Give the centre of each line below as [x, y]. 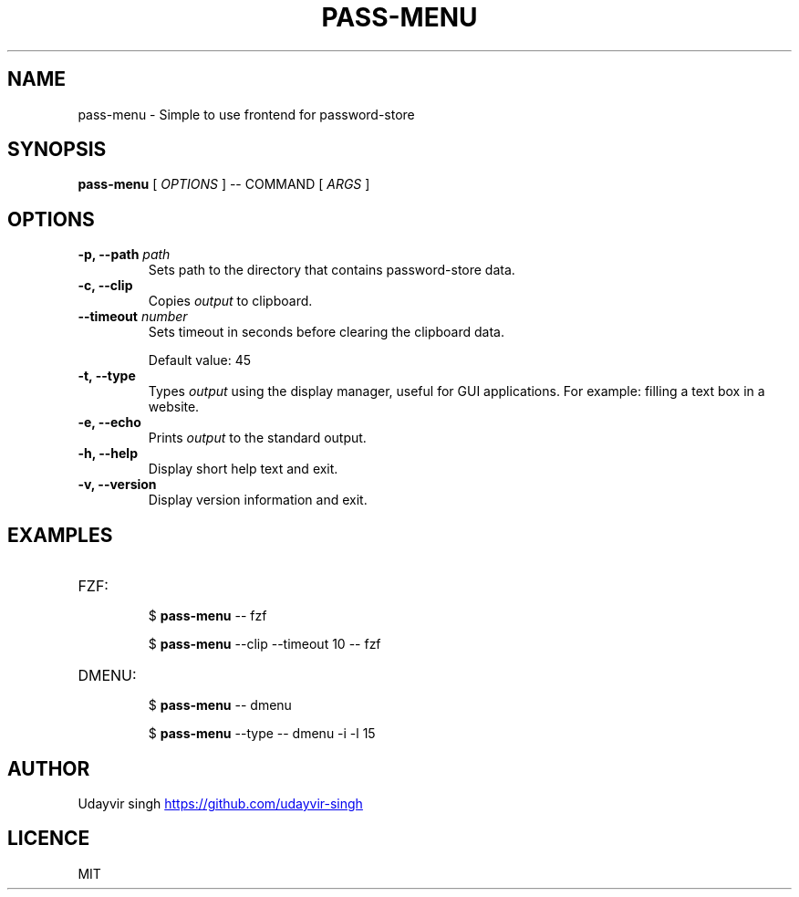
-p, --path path [124, 255]
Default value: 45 [200, 360]
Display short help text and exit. [243, 469]
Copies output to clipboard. [230, 301]
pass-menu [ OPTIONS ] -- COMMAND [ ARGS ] [224, 184]
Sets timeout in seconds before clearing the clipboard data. [326, 332]
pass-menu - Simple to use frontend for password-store [246, 114]
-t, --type [107, 376]
